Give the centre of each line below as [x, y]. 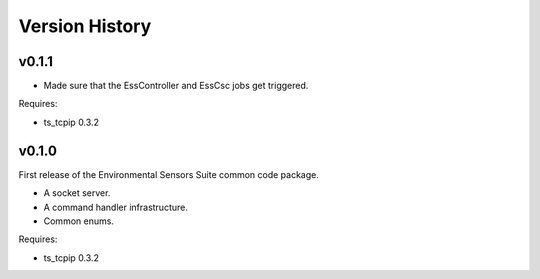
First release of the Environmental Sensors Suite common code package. [168, 174]
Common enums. [79, 221]
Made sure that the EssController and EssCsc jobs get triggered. [176, 86]
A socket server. [77, 193]
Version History [85, 26]
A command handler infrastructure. [116, 207]
